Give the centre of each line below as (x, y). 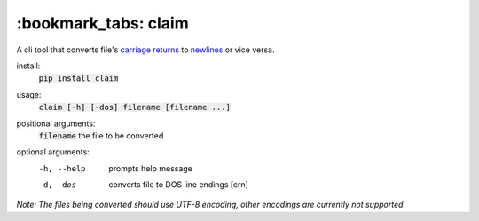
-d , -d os (58, 185)
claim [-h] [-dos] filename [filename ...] (134, 107)
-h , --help (62, 168)
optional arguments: (53, 152)
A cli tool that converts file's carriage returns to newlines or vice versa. (145, 50)
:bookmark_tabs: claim (103, 23)
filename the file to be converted (101, 135)
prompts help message (150, 168)
